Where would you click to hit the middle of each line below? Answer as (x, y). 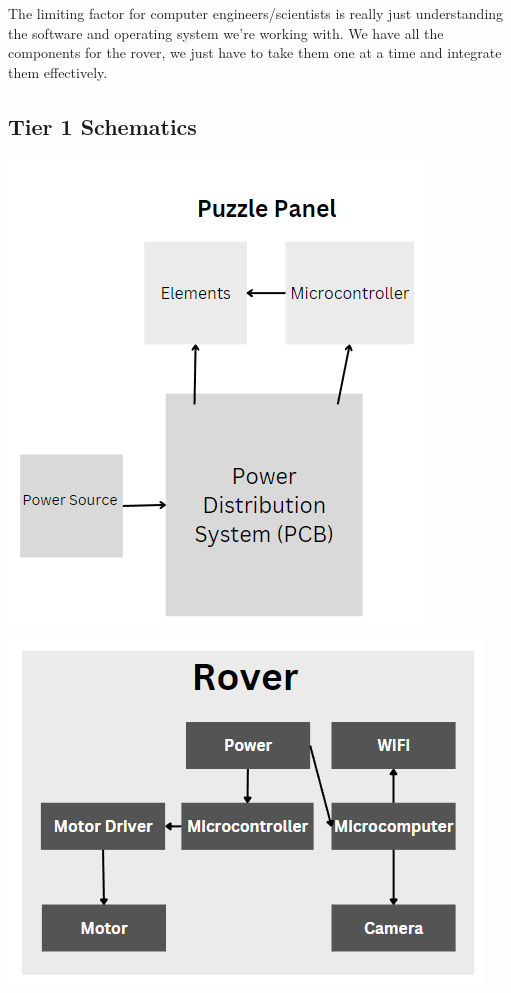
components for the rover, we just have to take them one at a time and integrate (255, 52)
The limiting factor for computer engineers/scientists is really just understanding (256, 13)
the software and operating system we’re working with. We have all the (226, 32)
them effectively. (58, 71)
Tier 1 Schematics (102, 125)
